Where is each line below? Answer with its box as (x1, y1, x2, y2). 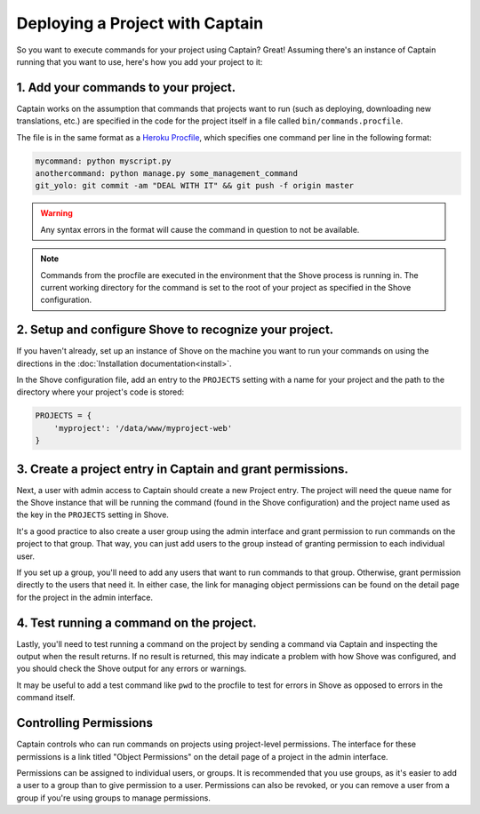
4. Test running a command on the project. (16, 615, 257, 630)
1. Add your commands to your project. (16, 80, 236, 95)
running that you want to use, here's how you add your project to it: (16, 56, 263, 67)
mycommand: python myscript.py (35, 156, 172, 166)
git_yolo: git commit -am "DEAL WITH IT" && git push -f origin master (35, 180, 355, 191)
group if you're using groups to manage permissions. (16, 792, 211, 803)
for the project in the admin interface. (16, 592, 154, 603)
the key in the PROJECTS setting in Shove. (16, 509, 169, 520)
